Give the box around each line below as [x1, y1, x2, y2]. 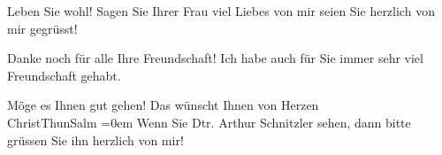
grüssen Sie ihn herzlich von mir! [7, 130, 184, 149]
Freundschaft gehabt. [7, 66, 121, 84]
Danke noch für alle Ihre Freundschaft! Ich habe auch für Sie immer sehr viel [7, 49, 423, 67]
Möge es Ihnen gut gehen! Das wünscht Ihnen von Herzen [7, 96, 319, 114]
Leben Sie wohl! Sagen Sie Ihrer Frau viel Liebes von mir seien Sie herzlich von [7, 2, 435, 19]
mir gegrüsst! [7, 19, 78, 37]
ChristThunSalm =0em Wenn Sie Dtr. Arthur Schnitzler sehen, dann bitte [7, 112, 411, 131]
